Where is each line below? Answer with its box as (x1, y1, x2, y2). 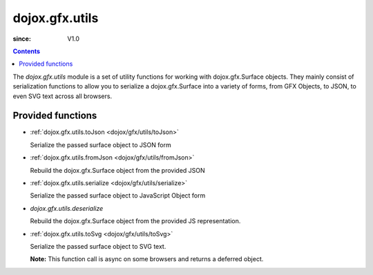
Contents (12, 47, 41, 55)
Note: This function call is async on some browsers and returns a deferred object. (30, 255, 264, 263)
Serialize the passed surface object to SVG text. (30, 242, 166, 250)
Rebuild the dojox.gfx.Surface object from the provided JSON (30, 166, 205, 174)
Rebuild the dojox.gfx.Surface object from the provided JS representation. (30, 217, 241, 225)
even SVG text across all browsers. (12, 92, 113, 100)
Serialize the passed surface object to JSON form (30, 140, 172, 149)
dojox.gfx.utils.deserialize (30, 204, 104, 212)
